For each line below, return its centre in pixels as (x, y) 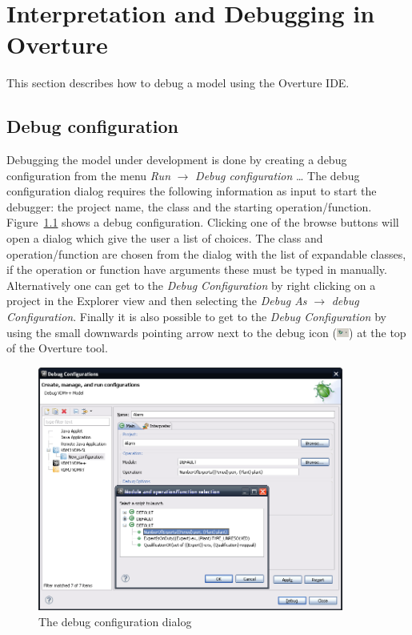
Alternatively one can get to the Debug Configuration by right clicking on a (191, 285)
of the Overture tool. (57, 348)
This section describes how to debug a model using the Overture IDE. (178, 83)
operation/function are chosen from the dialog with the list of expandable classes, (206, 253)
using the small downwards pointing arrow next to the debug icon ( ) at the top (206, 332)
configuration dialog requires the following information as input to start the (192, 191)
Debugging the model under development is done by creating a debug (177, 160)
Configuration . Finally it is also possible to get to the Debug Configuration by (196, 317)
